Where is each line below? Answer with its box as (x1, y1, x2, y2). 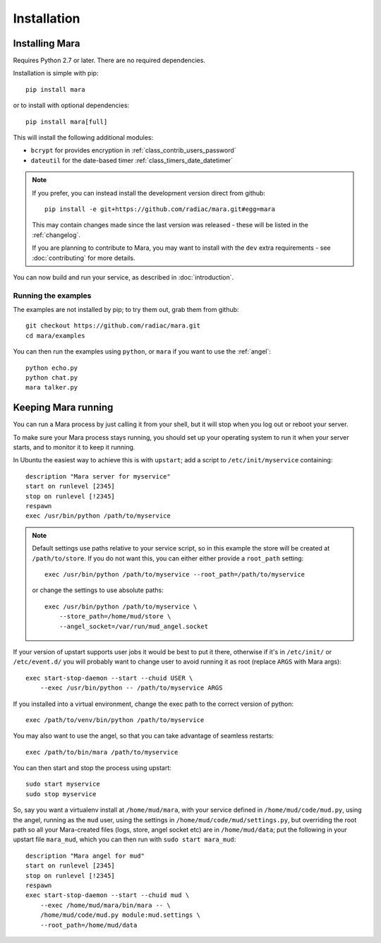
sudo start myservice (25, 780, 100, 788)
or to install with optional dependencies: (13, 101, 130, 109)
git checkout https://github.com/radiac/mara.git (25, 322, 201, 330)
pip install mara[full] (25, 117, 108, 126)
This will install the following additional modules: (13, 133, 154, 142)
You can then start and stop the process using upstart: (13, 764, 172, 772)
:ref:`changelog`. (32, 230, 81, 239)
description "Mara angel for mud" (25, 851, 145, 860)
